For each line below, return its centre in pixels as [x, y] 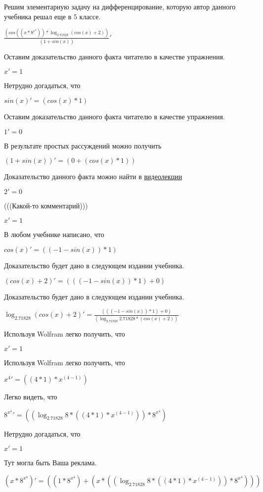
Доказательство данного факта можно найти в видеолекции [93, 176]
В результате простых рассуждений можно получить [83, 145]
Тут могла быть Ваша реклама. [50, 463]
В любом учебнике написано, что [54, 234]
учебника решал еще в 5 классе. [52, 16]
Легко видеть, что [31, 396]
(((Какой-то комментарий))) [46, 205]
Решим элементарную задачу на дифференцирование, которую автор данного [120, 6]
